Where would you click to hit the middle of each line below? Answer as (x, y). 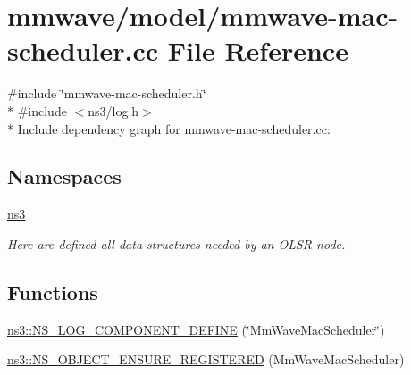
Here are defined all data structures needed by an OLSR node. (176, 243)
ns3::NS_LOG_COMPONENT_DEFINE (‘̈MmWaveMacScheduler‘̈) (196, 329)
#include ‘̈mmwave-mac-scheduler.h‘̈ (107, 93)
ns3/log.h (113, 110)
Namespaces (64, 176)
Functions (53, 292)
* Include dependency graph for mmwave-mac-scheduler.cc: (169, 128)
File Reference (258, 50)
